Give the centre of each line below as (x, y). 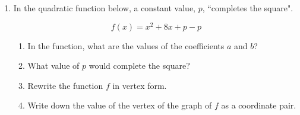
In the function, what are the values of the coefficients (126, 45)
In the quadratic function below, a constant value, (104, 8)
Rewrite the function (65, 85)
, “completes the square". (248, 8)
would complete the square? (139, 66)
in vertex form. (140, 85)
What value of (53, 66)
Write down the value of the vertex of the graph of (120, 105)
